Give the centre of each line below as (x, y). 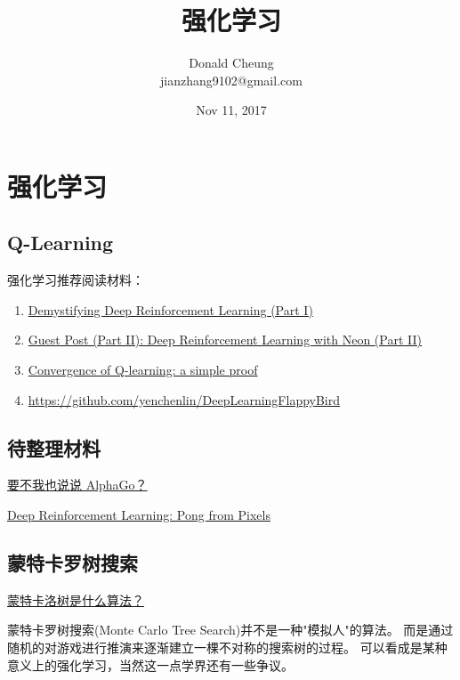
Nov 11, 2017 (231, 110)
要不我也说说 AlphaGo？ (77, 485)
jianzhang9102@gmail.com (231, 80)
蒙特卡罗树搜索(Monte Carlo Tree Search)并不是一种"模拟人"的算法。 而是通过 (230, 630)
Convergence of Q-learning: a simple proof (143, 370)
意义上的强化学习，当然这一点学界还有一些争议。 (150, 664)
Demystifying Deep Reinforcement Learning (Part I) (170, 309)
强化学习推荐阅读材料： (76, 280)
